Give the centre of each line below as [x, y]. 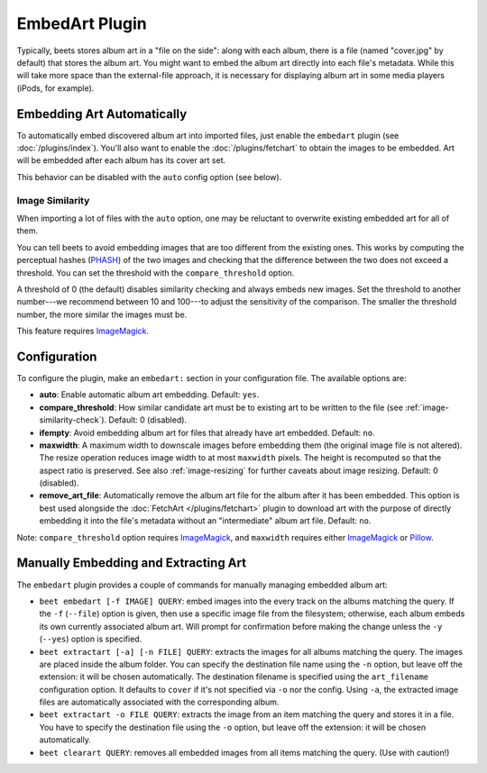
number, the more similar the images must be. [102, 314]
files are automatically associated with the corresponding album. [159, 702]
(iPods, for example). [55, 88]
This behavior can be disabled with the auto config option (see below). [149, 177]
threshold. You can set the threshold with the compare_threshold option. [156, 273]
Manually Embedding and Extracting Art [132, 563]
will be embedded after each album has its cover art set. [121, 160]
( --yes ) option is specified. [91, 639]
